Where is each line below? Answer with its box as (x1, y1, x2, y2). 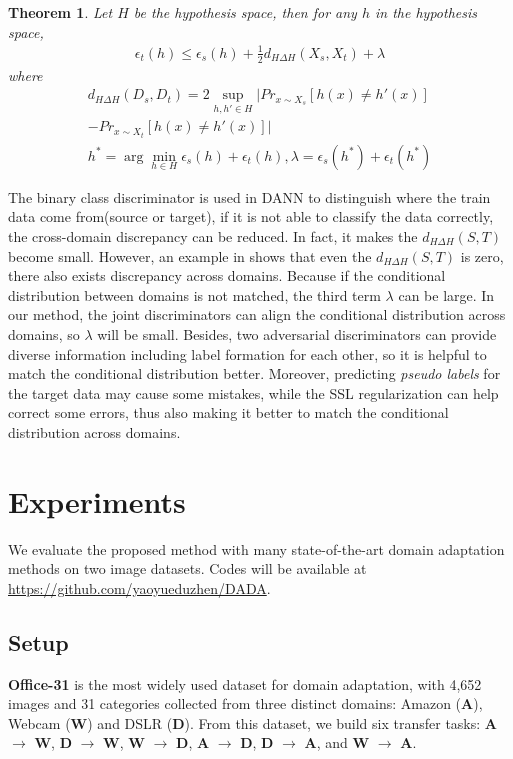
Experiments (8, 480, 186, 521)
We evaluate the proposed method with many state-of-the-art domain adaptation (8, 538, 505, 559)
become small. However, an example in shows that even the (8, 245, 372, 266)
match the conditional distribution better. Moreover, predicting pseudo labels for (8, 363, 501, 384)
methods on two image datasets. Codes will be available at (8, 558, 367, 579)
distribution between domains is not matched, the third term (8, 284, 381, 305)
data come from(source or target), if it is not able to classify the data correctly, (8, 206, 494, 227)
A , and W (304, 732, 370, 753)
